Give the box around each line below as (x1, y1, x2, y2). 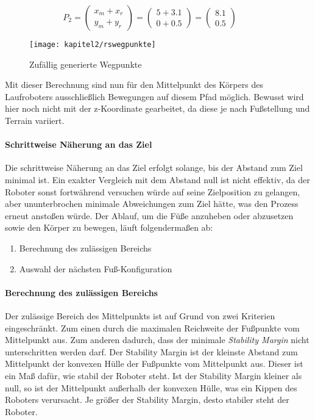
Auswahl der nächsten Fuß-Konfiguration (19, 262, 172, 275)
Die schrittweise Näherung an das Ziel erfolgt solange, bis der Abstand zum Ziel (5, 161, 303, 174)
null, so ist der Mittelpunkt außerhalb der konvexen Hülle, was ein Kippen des (5, 381, 297, 394)
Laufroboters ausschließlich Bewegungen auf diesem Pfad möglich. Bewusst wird (5, 90, 304, 103)
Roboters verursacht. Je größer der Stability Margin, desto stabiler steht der (5, 393, 289, 406)
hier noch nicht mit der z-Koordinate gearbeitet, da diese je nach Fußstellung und (5, 102, 310, 115)
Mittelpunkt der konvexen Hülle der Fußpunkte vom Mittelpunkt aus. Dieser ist (5, 357, 303, 370)
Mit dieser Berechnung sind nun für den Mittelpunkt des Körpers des (5, 78, 263, 91)
